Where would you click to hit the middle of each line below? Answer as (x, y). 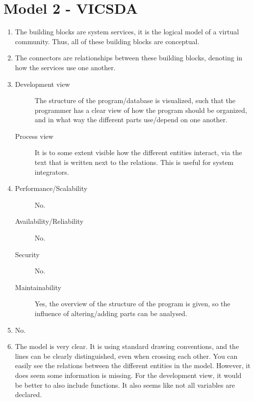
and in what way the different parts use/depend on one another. (131, 120)
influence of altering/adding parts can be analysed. (111, 313)
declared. (28, 394)
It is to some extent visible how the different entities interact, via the (138, 152)
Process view (34, 136)
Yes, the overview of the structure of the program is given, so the (132, 304)
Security (27, 254)
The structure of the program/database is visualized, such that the (135, 100)
